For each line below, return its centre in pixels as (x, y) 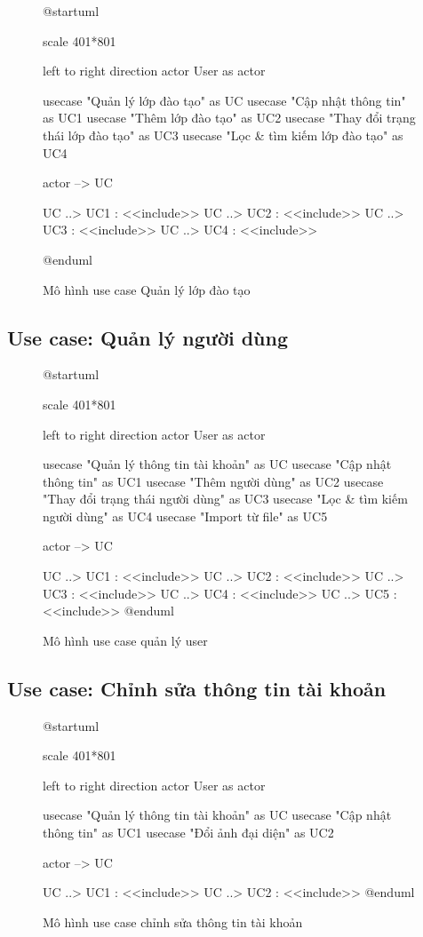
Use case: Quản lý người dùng (148, 337)
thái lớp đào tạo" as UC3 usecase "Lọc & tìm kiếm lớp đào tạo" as (223, 135)
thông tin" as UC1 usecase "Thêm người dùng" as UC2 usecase (213, 481)
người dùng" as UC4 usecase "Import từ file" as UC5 (185, 516)
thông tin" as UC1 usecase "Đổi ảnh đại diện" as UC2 (188, 833)
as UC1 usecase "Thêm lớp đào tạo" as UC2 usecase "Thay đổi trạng (229, 118)
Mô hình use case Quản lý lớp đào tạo (147, 289)
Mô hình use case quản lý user (125, 640)
